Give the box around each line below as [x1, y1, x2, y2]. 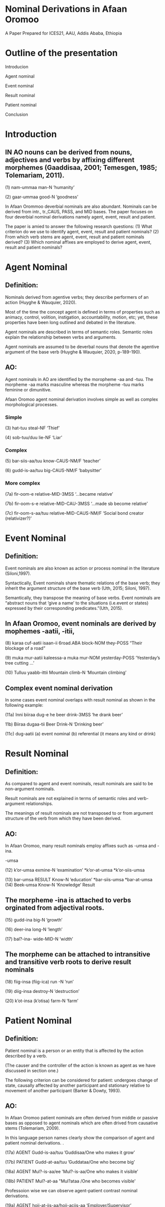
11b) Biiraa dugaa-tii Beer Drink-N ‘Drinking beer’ [5, 721, 104, 727]
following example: [5, 702, 43, 708]
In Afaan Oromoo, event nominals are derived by [5, 619, 157, 628]
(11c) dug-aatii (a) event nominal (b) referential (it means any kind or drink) [5, 731, 156, 737]
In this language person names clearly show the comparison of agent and [5, 1135, 155, 1141]
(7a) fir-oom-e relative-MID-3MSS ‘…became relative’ [5, 491, 113, 497]
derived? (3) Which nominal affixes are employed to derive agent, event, [5, 239, 152, 245]
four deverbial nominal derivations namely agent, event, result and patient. [5, 214, 156, 220]
